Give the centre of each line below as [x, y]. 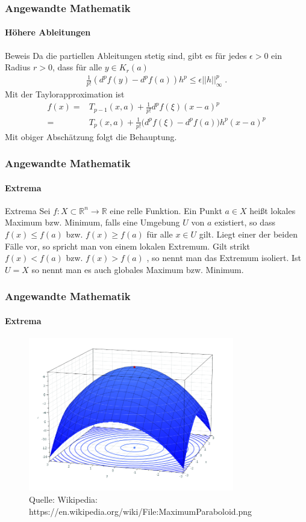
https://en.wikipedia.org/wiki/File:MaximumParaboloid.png [141, 511]
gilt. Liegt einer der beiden [248, 234]
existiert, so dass [245, 222]
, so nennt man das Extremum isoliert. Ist [224, 258]
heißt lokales [273, 210]
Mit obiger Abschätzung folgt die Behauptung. [91, 136]
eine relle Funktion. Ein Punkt [166, 210]
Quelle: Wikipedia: [63, 499]
